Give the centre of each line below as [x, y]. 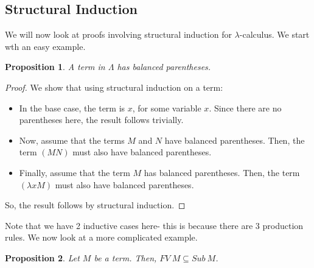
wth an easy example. [45, 46]
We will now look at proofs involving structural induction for [118, 34]
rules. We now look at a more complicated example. [101, 237]
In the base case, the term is [72, 108]
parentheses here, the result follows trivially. [101, 120]
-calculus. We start [274, 34]
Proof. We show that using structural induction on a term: [114, 87]
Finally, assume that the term [75, 172]
